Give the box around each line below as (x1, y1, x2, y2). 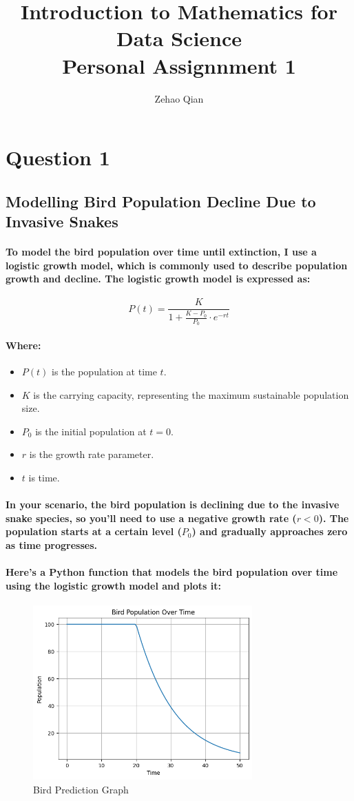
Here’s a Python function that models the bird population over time (6, 565, 338, 579)
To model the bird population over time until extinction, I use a (6, 245, 317, 259)
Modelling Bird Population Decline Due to (6, 190, 316, 211)
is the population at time (51, 364, 157, 379)
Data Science (116, 24, 242, 52)
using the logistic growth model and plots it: (6, 578, 221, 592)
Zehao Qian (154, 91, 204, 105)
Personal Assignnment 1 (62, 51, 296, 79)
